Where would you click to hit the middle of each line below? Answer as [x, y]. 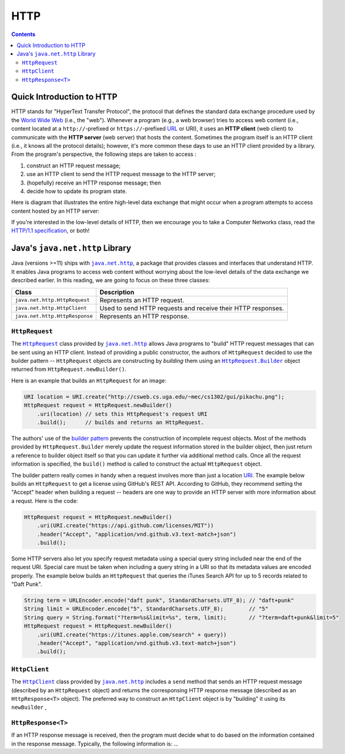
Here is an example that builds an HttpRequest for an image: [89, 380]
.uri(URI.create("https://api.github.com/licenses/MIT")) [125, 526]
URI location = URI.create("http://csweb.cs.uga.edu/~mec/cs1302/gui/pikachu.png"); [154, 397]
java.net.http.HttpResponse [54, 316]
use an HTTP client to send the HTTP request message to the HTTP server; [121, 174]
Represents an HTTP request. [142, 300]
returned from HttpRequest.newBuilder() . [69, 369]
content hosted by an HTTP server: [55, 211]
